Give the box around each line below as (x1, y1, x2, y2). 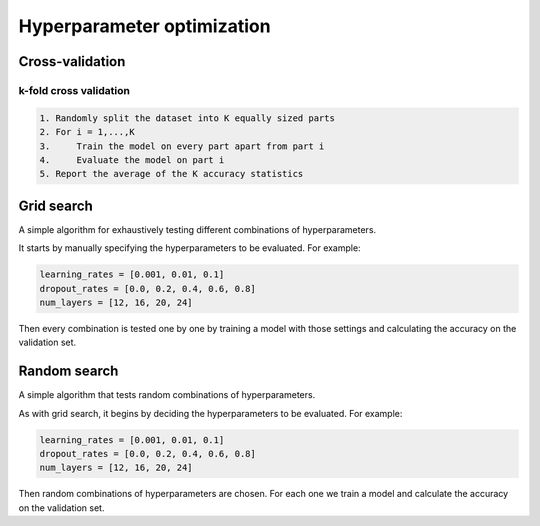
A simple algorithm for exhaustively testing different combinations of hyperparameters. (18, 223, 377, 235)
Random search (18, 363, 119, 380)
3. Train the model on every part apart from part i (39, 140, 325, 152)
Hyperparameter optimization (18, 15, 271, 37)
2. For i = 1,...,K (39, 126, 135, 138)
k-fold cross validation (18, 83, 130, 97)
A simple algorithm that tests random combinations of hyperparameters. (18, 389, 316, 401)
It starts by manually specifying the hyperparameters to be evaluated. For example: (18, 242, 361, 254)
